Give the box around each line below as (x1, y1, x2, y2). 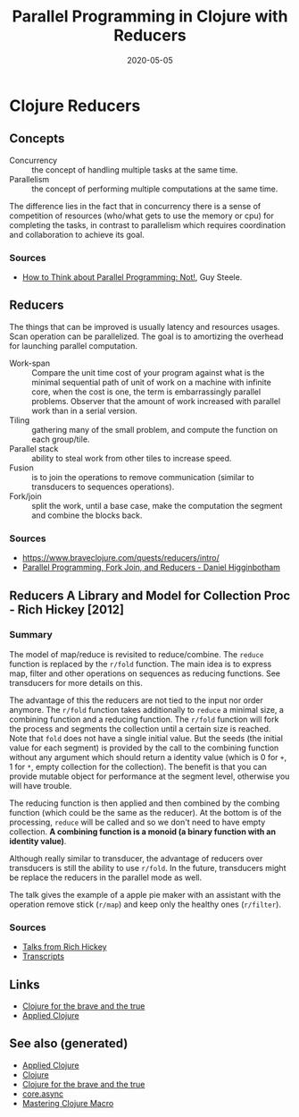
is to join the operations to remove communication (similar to (31, 471, 254, 482)
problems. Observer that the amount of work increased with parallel (31, 395, 281, 406)
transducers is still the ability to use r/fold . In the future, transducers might (9, 862, 287, 873)
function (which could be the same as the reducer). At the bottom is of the (9, 807, 282, 817)
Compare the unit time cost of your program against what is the (31, 367, 265, 377)
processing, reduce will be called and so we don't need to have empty (9, 817, 266, 827)
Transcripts (21, 951, 65, 962)
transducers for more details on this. (9, 677, 143, 688)
